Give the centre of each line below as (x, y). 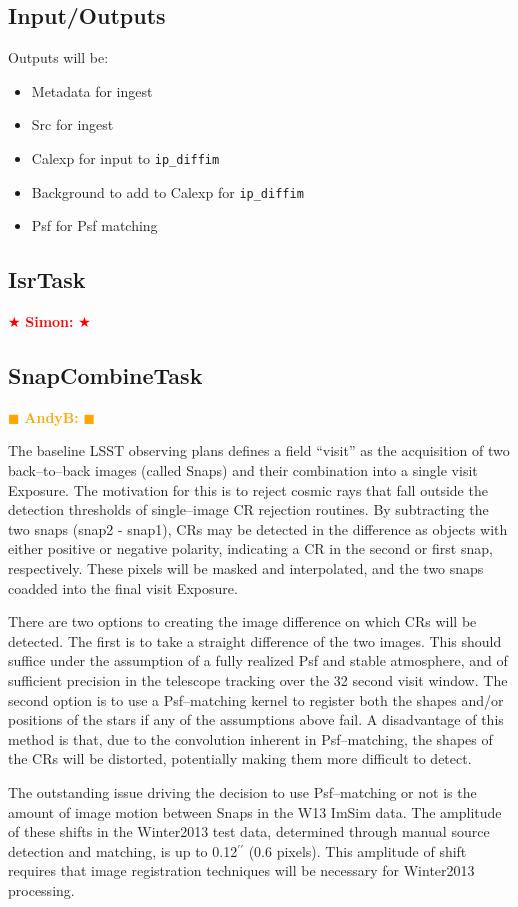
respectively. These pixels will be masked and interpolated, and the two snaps (246, 568)
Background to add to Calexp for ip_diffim (167, 191)
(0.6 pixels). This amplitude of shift (357, 850)
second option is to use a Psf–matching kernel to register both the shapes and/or (256, 699)
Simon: (49, 321)
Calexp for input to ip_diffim (125, 157)
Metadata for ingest (92, 90)
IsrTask (47, 279)
